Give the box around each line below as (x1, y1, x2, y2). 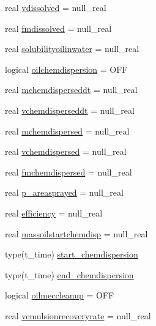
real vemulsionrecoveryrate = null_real (5, 309, 151, 322)
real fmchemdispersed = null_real (5, 165, 132, 178)
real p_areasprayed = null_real (5, 186, 124, 199)
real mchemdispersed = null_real (5, 124, 130, 137)
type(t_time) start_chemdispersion (5, 248, 138, 261)
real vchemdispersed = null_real (5, 145, 127, 158)
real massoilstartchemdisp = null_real (5, 227, 148, 240)
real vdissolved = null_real (5, 1, 106, 13)
